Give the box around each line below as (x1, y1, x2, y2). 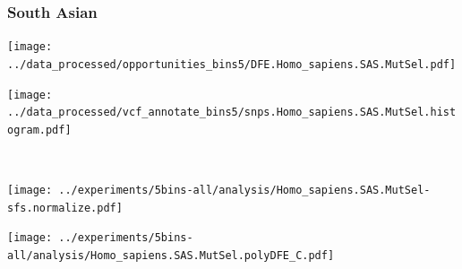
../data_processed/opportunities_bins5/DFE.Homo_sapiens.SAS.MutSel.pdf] (7, 57, 457, 71)
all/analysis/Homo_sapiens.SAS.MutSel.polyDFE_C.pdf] (7, 249, 335, 263)
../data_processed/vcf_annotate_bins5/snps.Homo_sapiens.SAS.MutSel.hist (7, 106, 457, 119)
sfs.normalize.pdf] (7, 201, 123, 214)
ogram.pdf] (7, 123, 72, 136)
